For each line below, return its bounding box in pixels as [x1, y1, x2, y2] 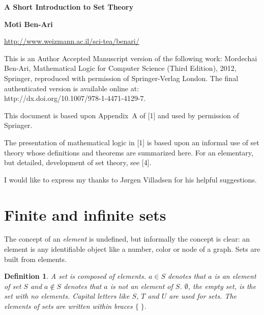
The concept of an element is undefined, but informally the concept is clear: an [4, 233, 250, 244]
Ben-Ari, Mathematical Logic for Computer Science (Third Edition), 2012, [4, 63, 237, 73]
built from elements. [4, 253, 67, 264]
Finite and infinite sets [4, 204, 166, 225]
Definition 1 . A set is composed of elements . [4, 271, 146, 281]
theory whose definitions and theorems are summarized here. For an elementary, [4, 147, 253, 157]
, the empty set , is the [188, 280, 256, 291]
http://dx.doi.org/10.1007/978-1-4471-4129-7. [4, 93, 146, 103]
